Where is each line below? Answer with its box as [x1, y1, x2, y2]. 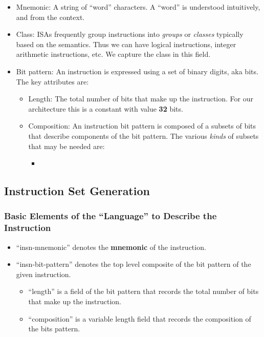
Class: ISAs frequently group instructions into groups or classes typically [16, 29, 244, 39]
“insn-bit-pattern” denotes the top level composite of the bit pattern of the [16, 259, 251, 269]
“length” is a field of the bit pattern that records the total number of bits [28, 286, 259, 297]
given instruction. [16, 268, 71, 279]
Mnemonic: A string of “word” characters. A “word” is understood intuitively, [16, 2, 260, 12]
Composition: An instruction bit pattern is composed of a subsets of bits [28, 120, 256, 131]
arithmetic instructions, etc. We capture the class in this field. [16, 49, 211, 59]
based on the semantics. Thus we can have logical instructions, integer [16, 38, 236, 49]
